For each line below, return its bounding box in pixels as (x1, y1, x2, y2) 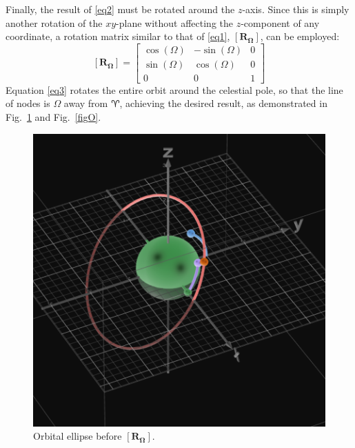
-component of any (241, 15, 320, 30)
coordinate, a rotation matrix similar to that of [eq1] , (6, 29, 230, 43)
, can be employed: (260, 29, 340, 43)
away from (63, 96, 108, 110)
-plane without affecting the (116, 15, 233, 30)
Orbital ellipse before (33, 429, 122, 443)
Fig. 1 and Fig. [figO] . (6, 110, 101, 124)
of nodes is (6, 96, 50, 110)
